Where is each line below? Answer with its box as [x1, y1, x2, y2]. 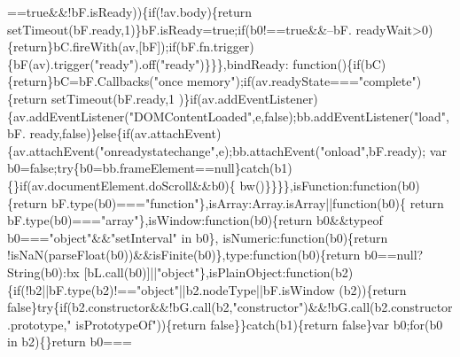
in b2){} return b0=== [7, 332, 132, 351]
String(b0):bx [7, 262, 80, 281]
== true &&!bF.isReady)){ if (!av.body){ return [7, 3, 253, 20]
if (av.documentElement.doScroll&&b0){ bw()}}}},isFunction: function [19, 175, 398, 194]
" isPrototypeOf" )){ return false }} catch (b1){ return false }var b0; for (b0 [66, 314, 443, 333]
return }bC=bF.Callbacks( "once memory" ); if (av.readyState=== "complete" [13, 72, 417, 90]
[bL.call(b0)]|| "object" [83, 262, 199, 281]
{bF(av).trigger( [7, 54, 95, 73]
